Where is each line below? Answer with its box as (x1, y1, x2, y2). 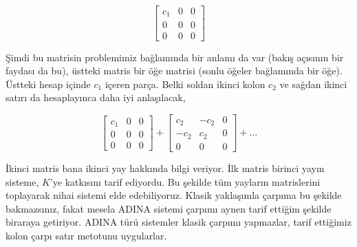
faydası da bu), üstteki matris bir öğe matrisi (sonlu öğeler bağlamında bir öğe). (6, 63, 343, 78)
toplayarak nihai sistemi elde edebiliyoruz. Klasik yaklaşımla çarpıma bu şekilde (6, 188, 342, 202)
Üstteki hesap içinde (6, 76, 91, 91)
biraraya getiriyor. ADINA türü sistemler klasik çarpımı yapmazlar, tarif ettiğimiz (6, 215, 351, 229)
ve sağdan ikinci (279, 76, 347, 91)
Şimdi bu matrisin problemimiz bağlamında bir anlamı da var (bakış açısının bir (6, 50, 344, 64)
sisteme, (6, 174, 39, 189)
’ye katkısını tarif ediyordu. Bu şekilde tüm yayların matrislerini (50, 174, 321, 189)
